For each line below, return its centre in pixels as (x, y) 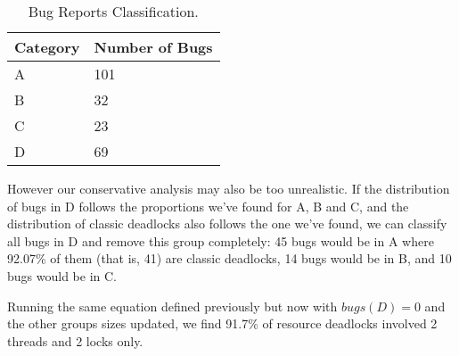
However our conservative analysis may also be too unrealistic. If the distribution (229, 188)
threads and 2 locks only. (75, 340)
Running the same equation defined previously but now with (172, 306)
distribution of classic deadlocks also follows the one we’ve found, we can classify (227, 224)
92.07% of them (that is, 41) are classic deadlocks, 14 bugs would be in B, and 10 (229, 258)
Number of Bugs (153, 47)
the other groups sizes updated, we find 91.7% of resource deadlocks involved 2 (222, 323)
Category (47, 47)
